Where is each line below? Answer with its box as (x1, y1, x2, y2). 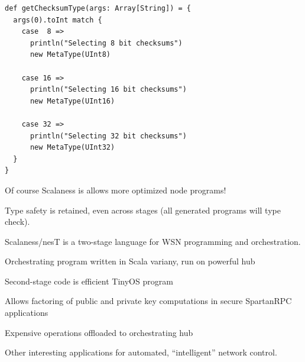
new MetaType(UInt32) (30, 143, 115, 152)
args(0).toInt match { (13, 15, 102, 24)
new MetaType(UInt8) (30, 50, 111, 59)
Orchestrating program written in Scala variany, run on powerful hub (5, 255, 255, 267)
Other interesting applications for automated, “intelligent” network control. (5, 346, 277, 358)
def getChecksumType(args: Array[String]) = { (5, 4, 191, 12)
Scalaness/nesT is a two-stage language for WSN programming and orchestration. (5, 235, 301, 247)
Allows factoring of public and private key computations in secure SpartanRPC (5, 295, 292, 307)
